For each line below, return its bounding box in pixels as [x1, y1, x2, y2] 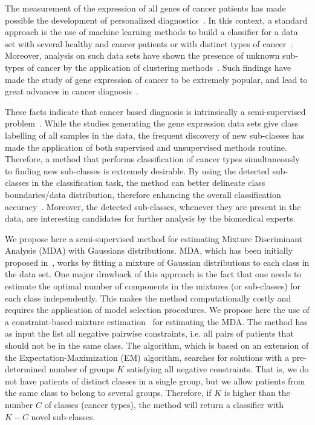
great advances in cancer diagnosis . [5, 85, 138, 97]
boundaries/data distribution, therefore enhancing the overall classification [5, 188, 281, 200]
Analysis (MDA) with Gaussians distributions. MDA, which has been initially [5, 244, 293, 257]
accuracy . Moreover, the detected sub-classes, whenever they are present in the [5, 200, 301, 212]
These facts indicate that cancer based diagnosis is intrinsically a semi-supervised [5, 105, 306, 117]
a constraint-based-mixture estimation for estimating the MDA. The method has [5, 315, 308, 328]
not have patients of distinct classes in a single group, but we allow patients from [5, 374, 305, 387]
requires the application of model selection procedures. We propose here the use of [5, 303, 310, 316]
